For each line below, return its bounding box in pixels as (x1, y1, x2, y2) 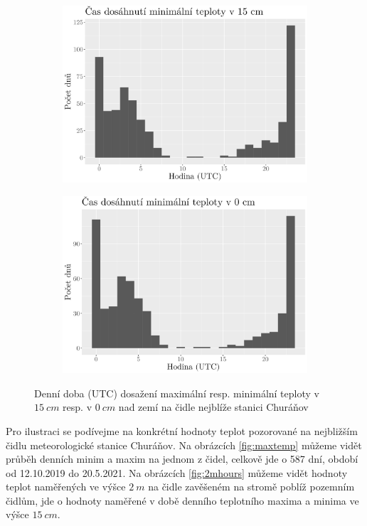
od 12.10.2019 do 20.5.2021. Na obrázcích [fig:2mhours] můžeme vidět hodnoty (6, 465, 348, 480)
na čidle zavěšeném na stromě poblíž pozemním (148, 479, 355, 494)
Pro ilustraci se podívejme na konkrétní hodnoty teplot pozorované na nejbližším (6, 423, 358, 438)
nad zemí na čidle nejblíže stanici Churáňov (118, 399, 309, 414)
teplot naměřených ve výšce (6, 479, 126, 494)
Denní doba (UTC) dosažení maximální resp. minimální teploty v (34, 385, 319, 400)
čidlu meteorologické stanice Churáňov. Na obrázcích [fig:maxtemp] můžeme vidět (6, 437, 362, 452)
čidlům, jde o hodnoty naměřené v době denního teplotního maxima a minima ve (6, 493, 359, 508)
